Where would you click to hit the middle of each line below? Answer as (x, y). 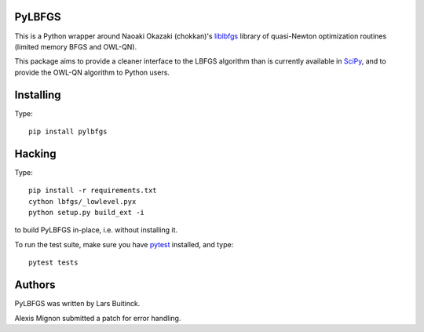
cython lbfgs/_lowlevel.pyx (82, 201)
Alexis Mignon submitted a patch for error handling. (98, 318)
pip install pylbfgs (68, 131)
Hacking (35, 153)
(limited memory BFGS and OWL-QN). (76, 46)
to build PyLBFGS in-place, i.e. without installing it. (96, 230)
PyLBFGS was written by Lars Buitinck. (77, 304)
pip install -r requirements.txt (93, 191)
